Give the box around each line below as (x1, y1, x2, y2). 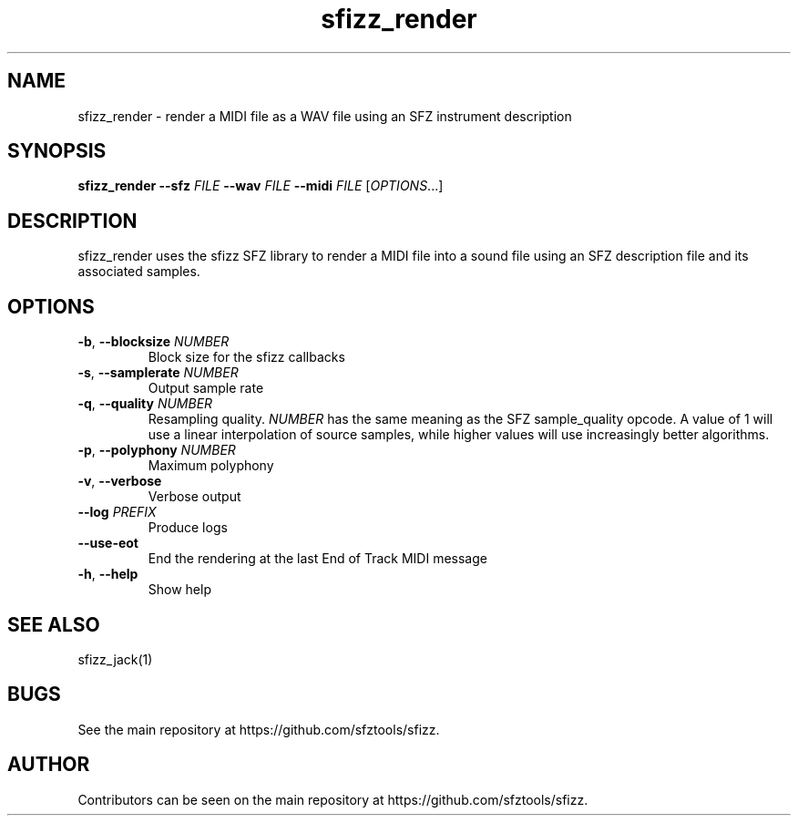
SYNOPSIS (7, 139, 107, 163)
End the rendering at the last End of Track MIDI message (148, 550, 487, 567)
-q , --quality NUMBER (77, 396, 213, 412)
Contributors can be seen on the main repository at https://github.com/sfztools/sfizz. (77, 791, 588, 808)
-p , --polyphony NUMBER (77, 442, 236, 458)
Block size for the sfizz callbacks (148, 349, 345, 365)
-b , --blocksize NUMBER (77, 334, 230, 350)
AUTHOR (7, 753, 90, 777)
